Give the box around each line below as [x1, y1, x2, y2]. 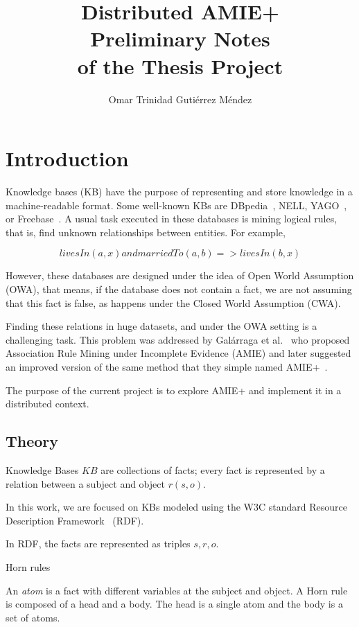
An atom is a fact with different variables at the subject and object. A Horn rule [6, 583, 348, 597]
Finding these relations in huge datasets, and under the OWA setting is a [6, 319, 317, 333]
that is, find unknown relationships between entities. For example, [6, 224, 286, 239]
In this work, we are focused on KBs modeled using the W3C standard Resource [6, 500, 347, 514]
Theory [6, 430, 59, 452]
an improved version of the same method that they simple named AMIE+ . [6, 359, 328, 373]
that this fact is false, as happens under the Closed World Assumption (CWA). [6, 295, 341, 310]
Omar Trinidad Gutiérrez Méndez [108, 91, 252, 106]
